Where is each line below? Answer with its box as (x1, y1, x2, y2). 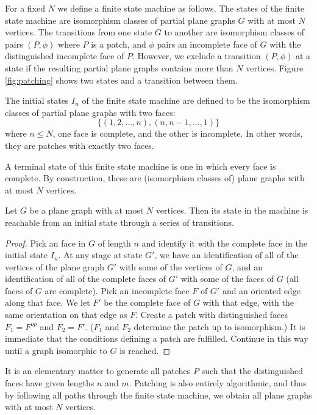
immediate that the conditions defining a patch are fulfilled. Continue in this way (5, 332, 308, 345)
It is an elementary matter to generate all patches (5, 364, 191, 377)
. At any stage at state (58, 248, 143, 261)
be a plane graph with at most (29, 204, 144, 217)
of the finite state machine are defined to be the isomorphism (82, 94, 310, 107)
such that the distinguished (201, 364, 303, 377)
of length (98, 236, 131, 249)
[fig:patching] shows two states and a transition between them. (5, 73, 238, 86)
